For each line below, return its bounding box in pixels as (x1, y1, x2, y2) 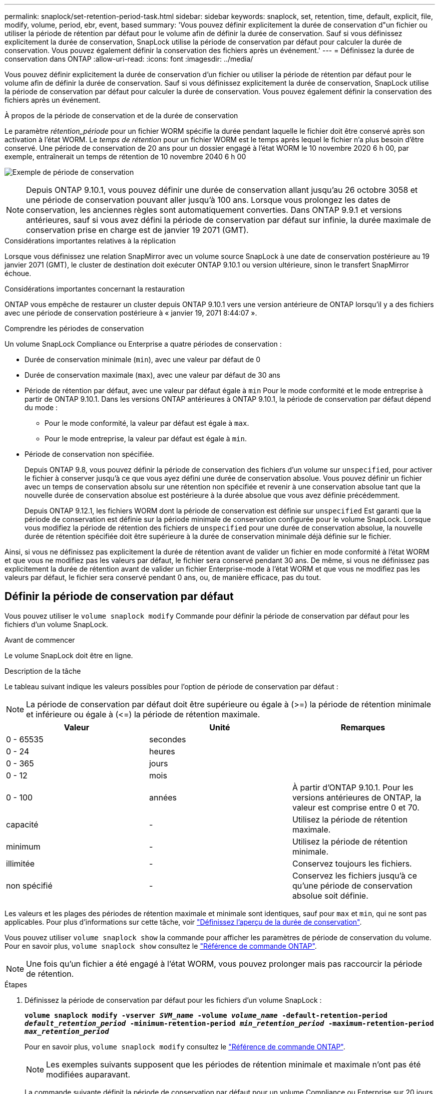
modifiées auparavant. (46, 1069, 131, 1079)
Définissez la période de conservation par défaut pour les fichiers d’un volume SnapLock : (25, 995, 322, 1004)
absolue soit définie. (292, 890, 368, 901)
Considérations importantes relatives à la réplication (5, 236, 176, 245)
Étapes (5, 980, 28, 989)
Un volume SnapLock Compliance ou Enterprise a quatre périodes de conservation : (5, 340, 282, 348)
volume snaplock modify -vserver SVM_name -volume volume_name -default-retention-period (25, 1011, 387, 1019)
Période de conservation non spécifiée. (25, 450, 154, 458)
